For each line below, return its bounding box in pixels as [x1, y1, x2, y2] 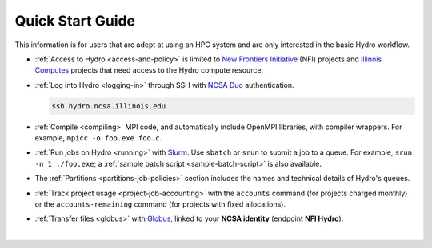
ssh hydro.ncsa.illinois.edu [51, 101, 166, 111]
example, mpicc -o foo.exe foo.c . [34, 133, 162, 143]
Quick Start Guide [14, 12, 136, 30]
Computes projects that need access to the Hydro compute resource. [34, 65, 264, 75]
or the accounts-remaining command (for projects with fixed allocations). [34, 199, 286, 209]
